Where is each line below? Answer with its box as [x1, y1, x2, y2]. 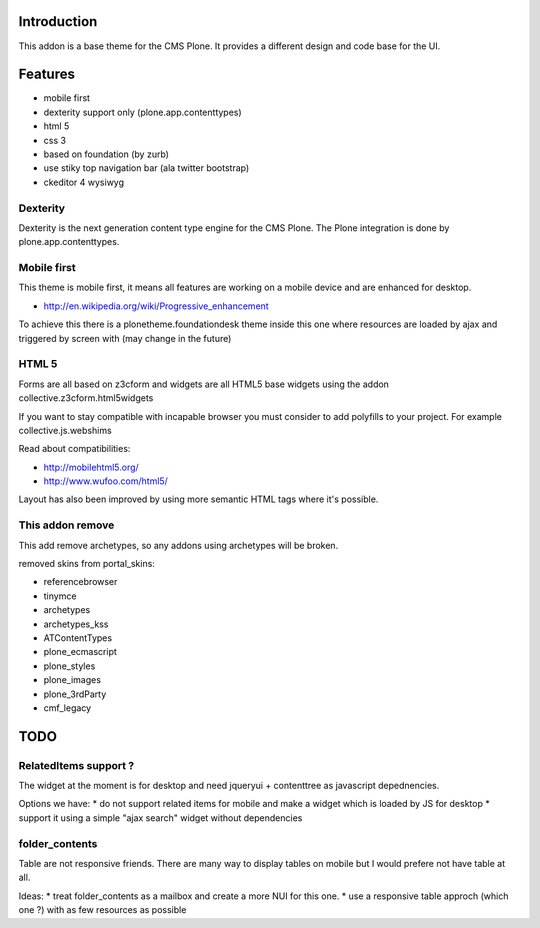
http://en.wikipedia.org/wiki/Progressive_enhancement [43, 300, 269, 312]
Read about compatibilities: [18, 443, 131, 455]
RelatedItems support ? [18, 758, 135, 772]
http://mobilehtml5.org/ [43, 461, 139, 473]
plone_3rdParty [43, 688, 107, 700]
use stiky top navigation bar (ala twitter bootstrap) [43, 162, 250, 174]
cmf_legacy [43, 701, 92, 714]
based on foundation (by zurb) [43, 148, 170, 160]
